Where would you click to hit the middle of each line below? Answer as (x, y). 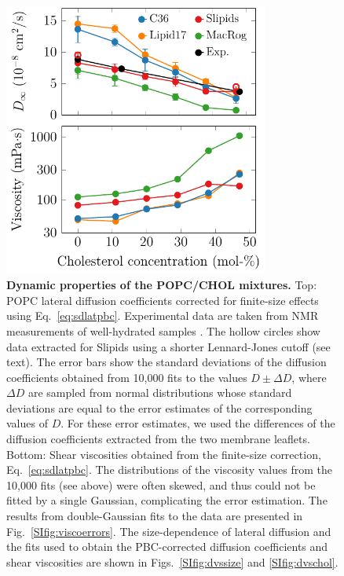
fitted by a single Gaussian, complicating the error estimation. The (167, 500)
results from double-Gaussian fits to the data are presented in (155, 516)
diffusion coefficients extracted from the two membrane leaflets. (158, 439)
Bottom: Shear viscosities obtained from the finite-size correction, (164, 454)
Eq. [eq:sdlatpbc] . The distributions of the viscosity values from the (169, 470)
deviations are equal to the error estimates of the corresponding (159, 407)
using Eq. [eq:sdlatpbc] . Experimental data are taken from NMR (163, 316)
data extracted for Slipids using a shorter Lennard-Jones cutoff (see (168, 346)
